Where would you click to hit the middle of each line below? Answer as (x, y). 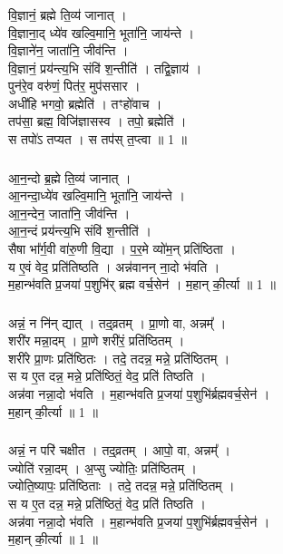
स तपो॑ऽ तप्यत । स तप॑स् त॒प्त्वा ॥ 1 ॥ (98, 139)
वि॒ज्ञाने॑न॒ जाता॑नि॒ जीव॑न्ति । (68, 50)
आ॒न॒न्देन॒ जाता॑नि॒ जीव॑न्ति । (69, 213)
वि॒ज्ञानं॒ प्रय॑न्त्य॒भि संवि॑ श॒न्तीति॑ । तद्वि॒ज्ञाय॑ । (105, 68)
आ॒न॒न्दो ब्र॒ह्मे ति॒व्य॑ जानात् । (70, 177)
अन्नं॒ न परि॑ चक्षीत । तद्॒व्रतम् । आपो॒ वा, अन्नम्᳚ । (119, 450)
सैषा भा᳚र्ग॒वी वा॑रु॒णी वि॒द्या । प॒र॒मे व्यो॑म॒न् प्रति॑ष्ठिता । (122, 248)
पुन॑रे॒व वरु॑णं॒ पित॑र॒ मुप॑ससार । (74, 86)
